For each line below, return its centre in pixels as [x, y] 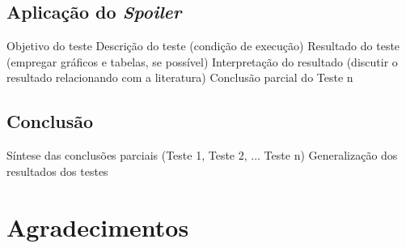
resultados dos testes [57, 171]
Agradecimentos [98, 227]
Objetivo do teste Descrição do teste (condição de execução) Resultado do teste [203, 46]
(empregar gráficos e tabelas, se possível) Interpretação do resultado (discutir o [202, 61]
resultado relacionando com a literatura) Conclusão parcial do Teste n [180, 77]
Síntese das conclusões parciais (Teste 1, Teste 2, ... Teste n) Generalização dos [202, 155]
